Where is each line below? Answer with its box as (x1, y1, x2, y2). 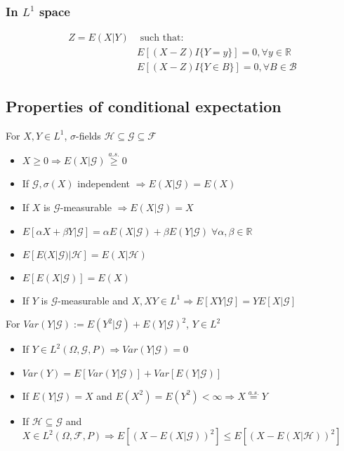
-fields (76, 128, 101, 142)
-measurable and (58, 292, 128, 307)
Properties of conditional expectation (6, 95, 282, 116)
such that (140, 33, 181, 43)
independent (77, 176, 131, 191)
